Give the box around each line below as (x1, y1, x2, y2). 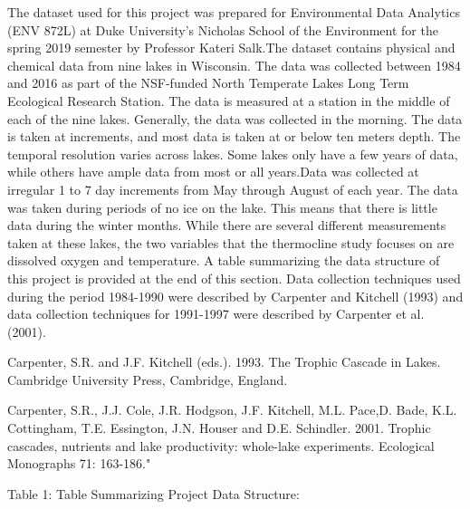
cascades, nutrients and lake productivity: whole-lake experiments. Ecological (7, 436, 435, 455)
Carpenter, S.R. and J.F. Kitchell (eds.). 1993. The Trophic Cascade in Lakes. (7, 352, 441, 371)
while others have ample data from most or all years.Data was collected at (7, 162, 419, 181)
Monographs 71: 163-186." (7, 454, 151, 473)
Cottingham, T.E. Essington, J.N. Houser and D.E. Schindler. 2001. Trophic (7, 418, 431, 437)
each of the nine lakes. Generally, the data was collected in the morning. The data (7, 109, 463, 128)
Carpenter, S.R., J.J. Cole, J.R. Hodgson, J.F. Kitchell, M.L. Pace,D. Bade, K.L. (7, 400, 457, 419)
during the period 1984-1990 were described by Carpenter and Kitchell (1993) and (7, 286, 464, 305)
